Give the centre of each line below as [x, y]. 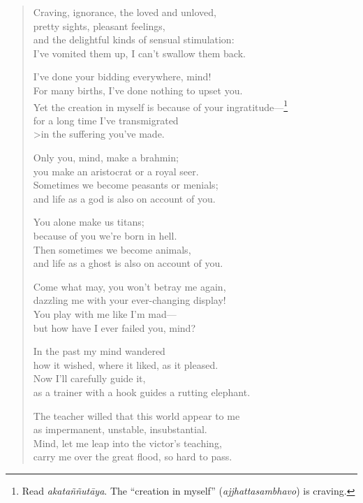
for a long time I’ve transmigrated [106, 120]
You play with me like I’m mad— [105, 313]
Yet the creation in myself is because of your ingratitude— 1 [161, 105]
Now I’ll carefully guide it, [89, 378]
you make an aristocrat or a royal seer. [116, 171]
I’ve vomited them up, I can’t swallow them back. [139, 53]
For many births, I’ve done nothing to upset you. [138, 90]
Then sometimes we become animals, [112, 249]
